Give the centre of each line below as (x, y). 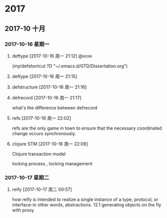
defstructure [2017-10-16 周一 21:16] (49, 87)
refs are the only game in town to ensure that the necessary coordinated (87, 128)
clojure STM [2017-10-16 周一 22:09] (50, 144)
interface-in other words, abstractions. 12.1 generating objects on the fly (87, 205)
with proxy (23, 210)
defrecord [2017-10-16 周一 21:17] (47, 97)
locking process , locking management (52, 163)
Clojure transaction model (39, 154)
